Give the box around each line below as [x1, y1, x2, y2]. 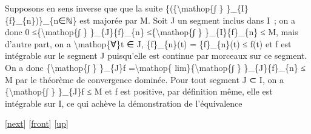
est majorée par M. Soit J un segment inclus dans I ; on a [79, 13, 295, 26]
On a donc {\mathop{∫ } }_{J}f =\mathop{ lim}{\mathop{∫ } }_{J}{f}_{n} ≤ [5, 61, 306, 73]
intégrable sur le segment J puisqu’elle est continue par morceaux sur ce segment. [5, 49, 307, 62]
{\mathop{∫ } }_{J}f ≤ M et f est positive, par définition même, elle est [5, 85, 273, 98]
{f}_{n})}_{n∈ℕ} [5, 13, 77, 26]
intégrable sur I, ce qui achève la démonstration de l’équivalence [5, 96, 242, 109]
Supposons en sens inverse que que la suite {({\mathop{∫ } [5, 2, 224, 14]
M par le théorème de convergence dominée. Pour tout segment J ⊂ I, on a [5, 73, 284, 85]
